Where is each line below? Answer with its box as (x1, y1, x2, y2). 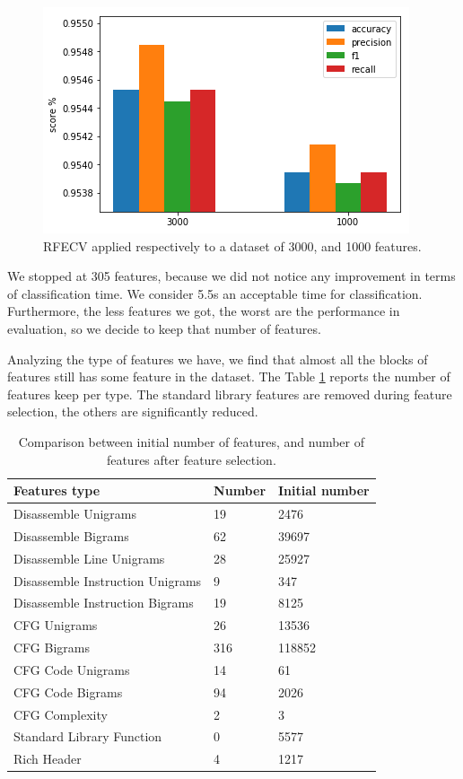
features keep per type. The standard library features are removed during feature (7, 384, 452, 403)
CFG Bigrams (13, 638, 90, 657)
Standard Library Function (13, 727, 162, 746)
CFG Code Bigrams (13, 682, 123, 701)
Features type (13, 481, 100, 500)
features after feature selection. (106, 450, 276, 468)
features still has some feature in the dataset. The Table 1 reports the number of (7, 367, 450, 386)
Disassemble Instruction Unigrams (13, 571, 202, 590)
